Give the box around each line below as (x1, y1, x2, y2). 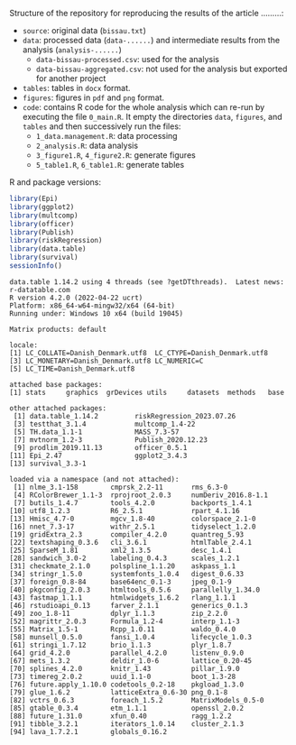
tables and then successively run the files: (22, 121, 181, 132)
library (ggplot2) (9, 202, 75, 211)
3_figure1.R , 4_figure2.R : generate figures (35, 150, 196, 161)
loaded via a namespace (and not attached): (9, 474, 180, 483)
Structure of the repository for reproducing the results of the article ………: (9, 8, 284, 18)
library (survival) (9, 253, 79, 262)
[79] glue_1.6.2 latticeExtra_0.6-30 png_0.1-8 (9, 687, 228, 697)
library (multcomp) (9, 211, 79, 220)
